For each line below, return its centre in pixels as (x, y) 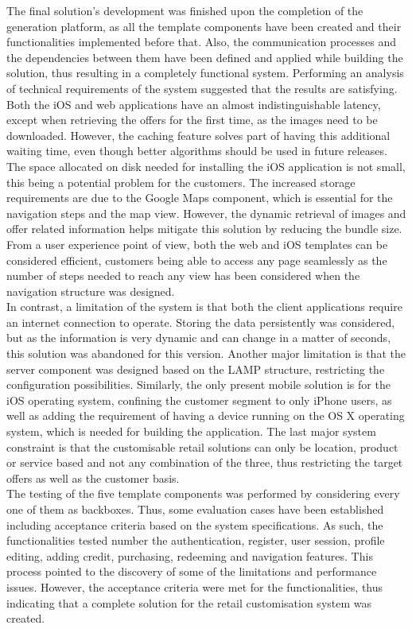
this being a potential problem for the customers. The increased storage (181, 182)
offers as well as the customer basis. (93, 478)
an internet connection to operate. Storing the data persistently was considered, (201, 322)
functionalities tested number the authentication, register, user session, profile (196, 540)
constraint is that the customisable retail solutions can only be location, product (202, 447)
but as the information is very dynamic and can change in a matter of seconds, (199, 338)
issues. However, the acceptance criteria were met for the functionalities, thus (195, 586)
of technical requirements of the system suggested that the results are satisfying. (202, 88)
